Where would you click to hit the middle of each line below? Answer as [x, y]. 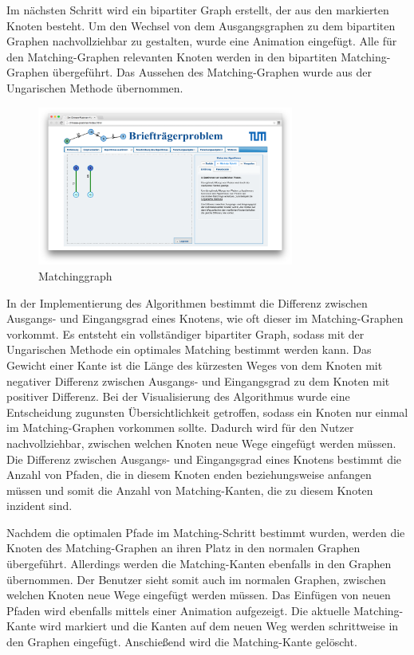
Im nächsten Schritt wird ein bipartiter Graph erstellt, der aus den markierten [198, 10]
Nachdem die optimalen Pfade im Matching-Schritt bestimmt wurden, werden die [206, 532]
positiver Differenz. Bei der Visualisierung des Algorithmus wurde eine [178, 396]
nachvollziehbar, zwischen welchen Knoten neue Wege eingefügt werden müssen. [201, 443]
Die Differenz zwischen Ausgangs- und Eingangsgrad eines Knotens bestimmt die [204, 459]
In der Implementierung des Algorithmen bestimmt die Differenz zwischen [187, 302]
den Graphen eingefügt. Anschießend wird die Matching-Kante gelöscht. [182, 642]
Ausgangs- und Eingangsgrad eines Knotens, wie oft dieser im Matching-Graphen [205, 318]
